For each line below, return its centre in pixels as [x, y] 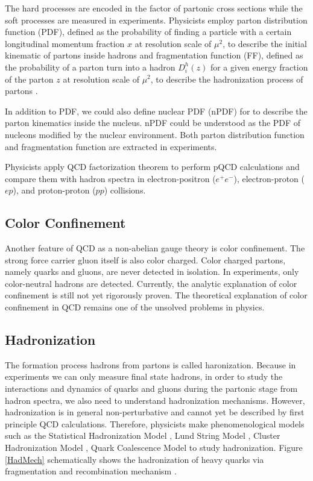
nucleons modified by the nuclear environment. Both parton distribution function [155, 134]
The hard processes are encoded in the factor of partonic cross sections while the [154, 8]
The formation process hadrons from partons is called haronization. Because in [150, 364]
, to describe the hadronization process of [227, 79]
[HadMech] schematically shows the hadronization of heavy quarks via [134, 459]
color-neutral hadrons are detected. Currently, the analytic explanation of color [151, 283]
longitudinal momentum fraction [65, 43]
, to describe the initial [265, 43]
